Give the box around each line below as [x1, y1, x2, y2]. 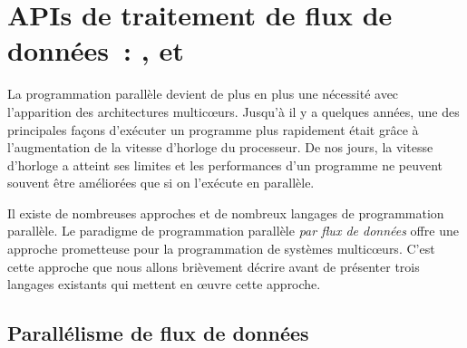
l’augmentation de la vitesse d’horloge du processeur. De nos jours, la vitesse [7, 138, 433, 157]
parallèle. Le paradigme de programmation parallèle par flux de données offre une [7, 221, 459, 240]
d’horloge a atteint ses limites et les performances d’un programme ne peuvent [7, 155, 443, 174]
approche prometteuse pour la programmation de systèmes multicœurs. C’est [7, 239, 435, 258]
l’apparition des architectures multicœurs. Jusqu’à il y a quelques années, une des [7, 101, 460, 121]
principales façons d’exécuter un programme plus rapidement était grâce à [7, 120, 419, 139]
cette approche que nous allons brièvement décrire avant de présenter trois [7, 256, 420, 275]
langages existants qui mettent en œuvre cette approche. [7, 275, 321, 294]
